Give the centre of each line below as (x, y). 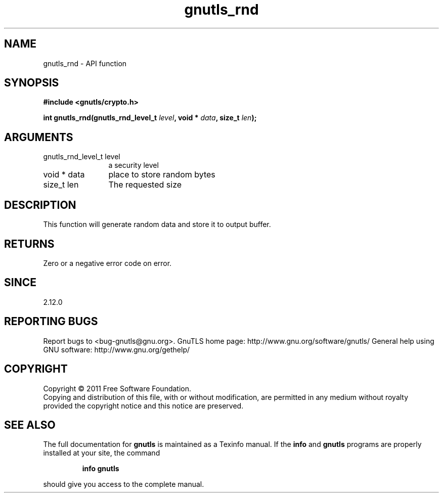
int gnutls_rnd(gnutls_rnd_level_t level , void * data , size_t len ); (150, 118)
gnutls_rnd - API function (85, 63)
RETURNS (29, 244)
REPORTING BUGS (51, 322)
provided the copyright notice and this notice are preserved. (143, 405)
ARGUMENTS (39, 137)
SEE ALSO (30, 425)
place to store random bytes (162, 175)
